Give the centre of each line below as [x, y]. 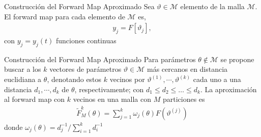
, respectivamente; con [109, 89]
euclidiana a [23, 79]
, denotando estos [74, 79]
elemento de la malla [212, 6]
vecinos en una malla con [112, 99]
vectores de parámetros [85, 69]
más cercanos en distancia [187, 69]
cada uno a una [217, 79]
